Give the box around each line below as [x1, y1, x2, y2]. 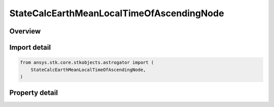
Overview [9, 27, 41, 35]
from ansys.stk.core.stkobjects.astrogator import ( [20, 60, 154, 65]
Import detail [9, 43, 51, 52]
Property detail [9, 89, 58, 97]
